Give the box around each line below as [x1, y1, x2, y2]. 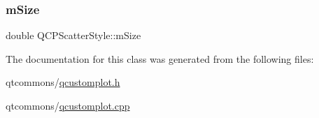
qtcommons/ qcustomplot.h [6, 75, 120, 89]
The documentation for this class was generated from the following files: [6, 51, 314, 66]
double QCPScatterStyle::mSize [6, 28, 141, 43]
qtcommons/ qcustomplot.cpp [6, 98, 130, 112]
